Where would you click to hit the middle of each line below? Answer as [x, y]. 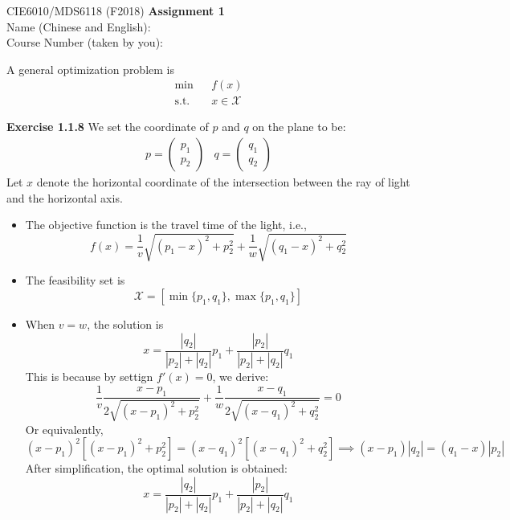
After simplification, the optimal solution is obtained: [156, 468]
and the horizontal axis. [65, 197]
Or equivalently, [64, 429]
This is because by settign [89, 377]
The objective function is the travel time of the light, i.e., [166, 225]
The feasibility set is [75, 280]
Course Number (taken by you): [85, 42]
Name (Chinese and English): [79, 26]
